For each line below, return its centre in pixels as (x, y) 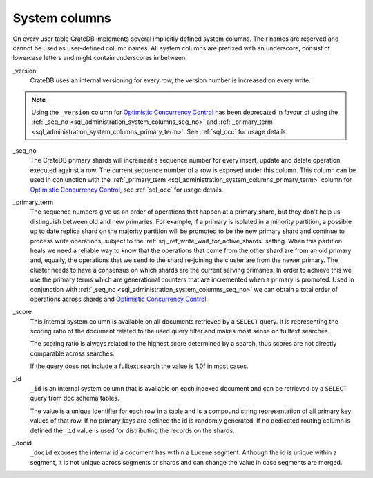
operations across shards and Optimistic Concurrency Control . (119, 299)
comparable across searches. (72, 353)
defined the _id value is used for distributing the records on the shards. (132, 430)
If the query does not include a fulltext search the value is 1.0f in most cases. (139, 366)
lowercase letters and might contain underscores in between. (100, 58)
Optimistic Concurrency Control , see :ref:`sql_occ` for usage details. (127, 190)
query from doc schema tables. (75, 398)
